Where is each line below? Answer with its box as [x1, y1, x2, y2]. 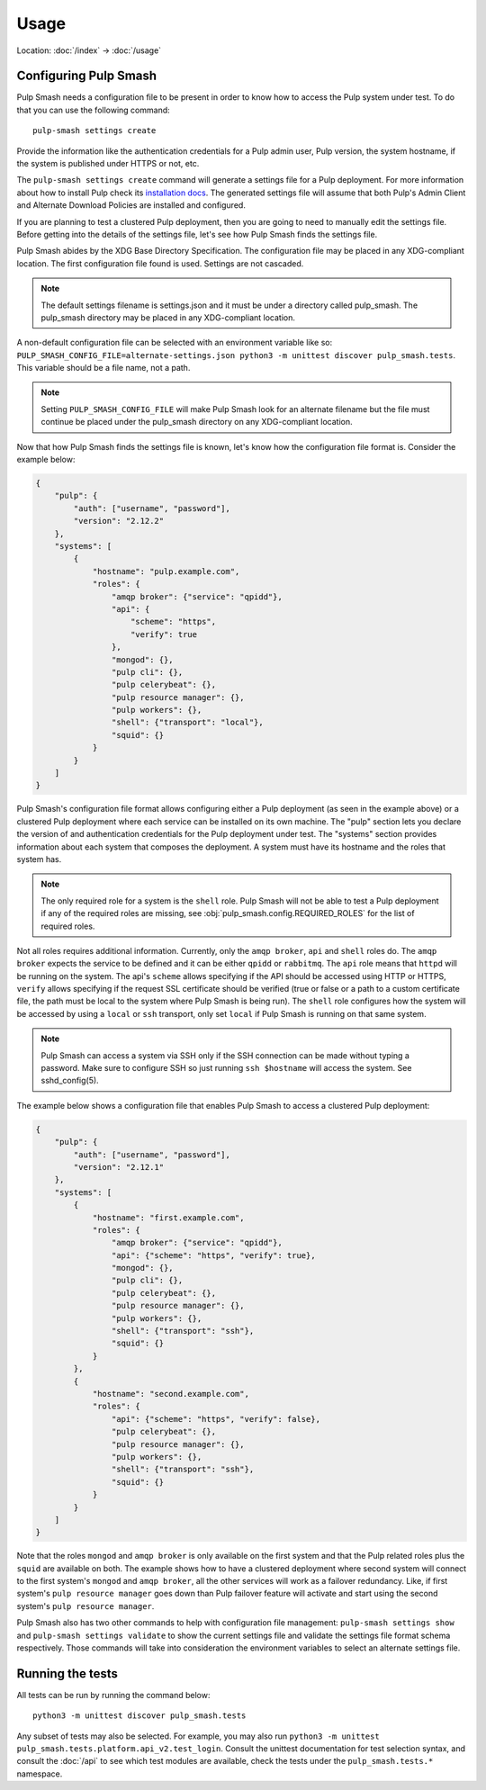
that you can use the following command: [16, 104, 170, 115]
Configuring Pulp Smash [16, 68, 157, 84]
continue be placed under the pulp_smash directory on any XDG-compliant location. [40, 417, 353, 427]
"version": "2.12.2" [73, 516, 165, 526]
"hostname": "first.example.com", [92, 1212, 245, 1223]
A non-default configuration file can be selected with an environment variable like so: [16, 337, 333, 348]
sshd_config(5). [40, 1075, 99, 1086]
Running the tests [16, 1666, 119, 1681]
